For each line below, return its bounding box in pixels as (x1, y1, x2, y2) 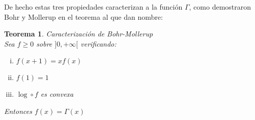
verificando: (80, 38, 117, 49)
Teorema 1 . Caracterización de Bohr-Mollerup (4, 28, 153, 39)
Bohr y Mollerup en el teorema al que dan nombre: (4, 11, 163, 22)
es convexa (40, 89, 74, 99)
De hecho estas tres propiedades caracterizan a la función (4, 2, 183, 12)
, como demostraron (189, 2, 251, 12)
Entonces (4, 105, 32, 116)
